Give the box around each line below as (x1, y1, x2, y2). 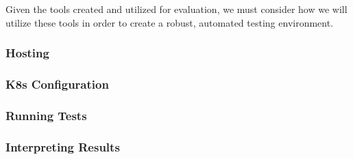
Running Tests (5, 106, 87, 124)
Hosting (5, 44, 49, 61)
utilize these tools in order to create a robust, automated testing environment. (5, 15, 334, 29)
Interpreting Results (5, 138, 120, 155)
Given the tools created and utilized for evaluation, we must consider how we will (5, 2, 348, 16)
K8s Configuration (5, 75, 109, 92)
